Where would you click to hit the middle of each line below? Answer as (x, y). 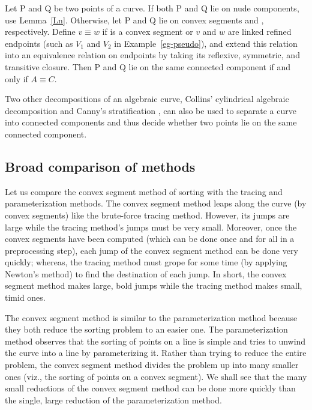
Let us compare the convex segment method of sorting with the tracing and (144, 191)
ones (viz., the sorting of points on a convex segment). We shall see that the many (156, 376)
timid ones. (25, 297)
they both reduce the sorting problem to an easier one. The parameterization (146, 329)
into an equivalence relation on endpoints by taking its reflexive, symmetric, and (152, 55)
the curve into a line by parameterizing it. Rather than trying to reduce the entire (156, 353)
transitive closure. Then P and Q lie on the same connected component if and (148, 66)
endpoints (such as (39, 43)
